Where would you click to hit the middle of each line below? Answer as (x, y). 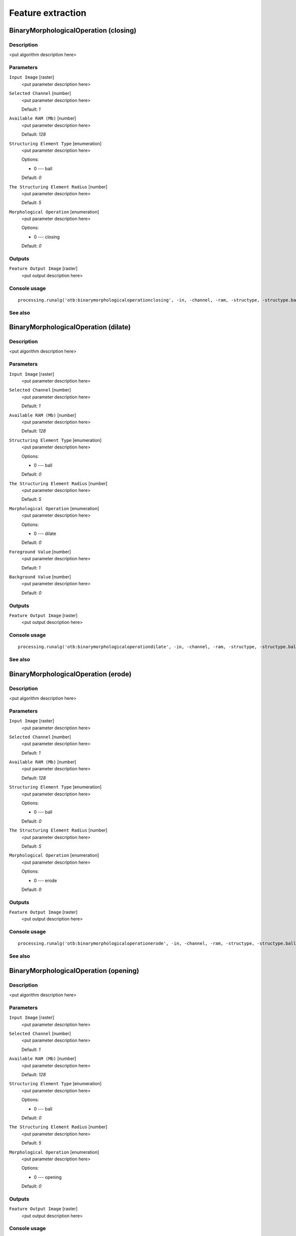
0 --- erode (45, 881)
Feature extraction (48, 13)
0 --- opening (48, 1177)
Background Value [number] (40, 576)
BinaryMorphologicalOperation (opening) (74, 971)
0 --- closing (47, 237)
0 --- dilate (45, 533)
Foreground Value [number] (40, 552)
